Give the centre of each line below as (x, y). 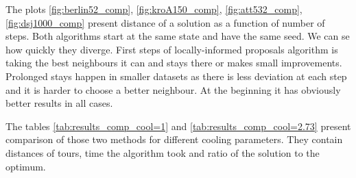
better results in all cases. (59, 103)
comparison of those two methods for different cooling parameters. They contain (174, 139)
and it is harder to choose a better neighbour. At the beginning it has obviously (173, 89)
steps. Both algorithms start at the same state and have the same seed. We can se (178, 36)
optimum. (26, 166)
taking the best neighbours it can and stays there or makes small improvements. (174, 63)
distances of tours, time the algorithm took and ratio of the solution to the (163, 152)
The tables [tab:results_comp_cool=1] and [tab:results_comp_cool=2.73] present (178, 126)
